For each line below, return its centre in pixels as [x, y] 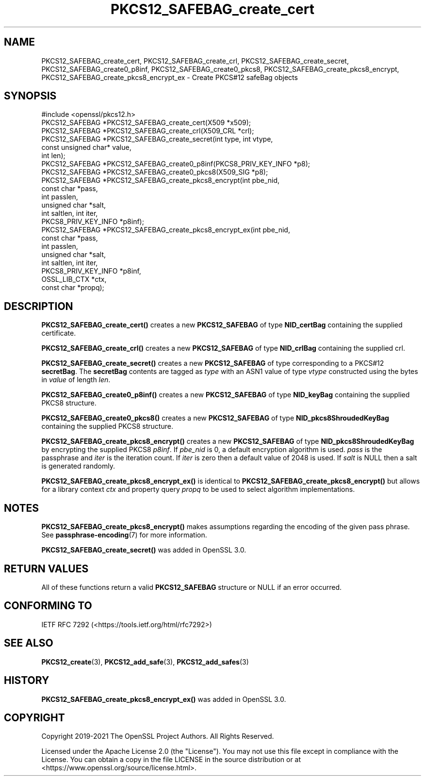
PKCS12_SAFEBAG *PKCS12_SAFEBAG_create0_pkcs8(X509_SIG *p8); [155, 172]
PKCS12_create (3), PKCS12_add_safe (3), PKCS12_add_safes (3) [145, 662]
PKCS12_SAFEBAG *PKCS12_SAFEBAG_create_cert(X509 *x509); [146, 123]
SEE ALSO [29, 643]
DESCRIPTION [39, 306]
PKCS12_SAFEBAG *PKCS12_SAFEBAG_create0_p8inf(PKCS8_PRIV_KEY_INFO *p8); [176, 164]
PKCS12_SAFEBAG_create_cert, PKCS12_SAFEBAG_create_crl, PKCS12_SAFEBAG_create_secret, [195, 61]
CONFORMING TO [48, 606]
